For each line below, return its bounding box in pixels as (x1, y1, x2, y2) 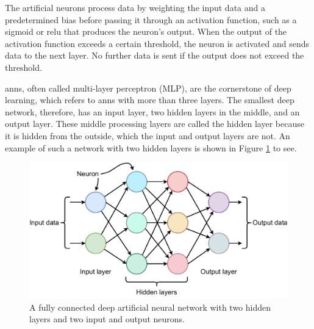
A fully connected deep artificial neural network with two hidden (29, 300, 271, 313)
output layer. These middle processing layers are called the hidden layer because (5, 117, 304, 130)
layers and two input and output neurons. (29, 313, 185, 325)
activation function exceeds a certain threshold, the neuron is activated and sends (5, 37, 310, 49)
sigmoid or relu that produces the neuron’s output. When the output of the (5, 25, 287, 38)
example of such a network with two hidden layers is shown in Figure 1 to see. (5, 141, 297, 154)
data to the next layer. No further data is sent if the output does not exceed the (5, 49, 304, 62)
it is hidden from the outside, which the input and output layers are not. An (5, 129, 290, 142)
